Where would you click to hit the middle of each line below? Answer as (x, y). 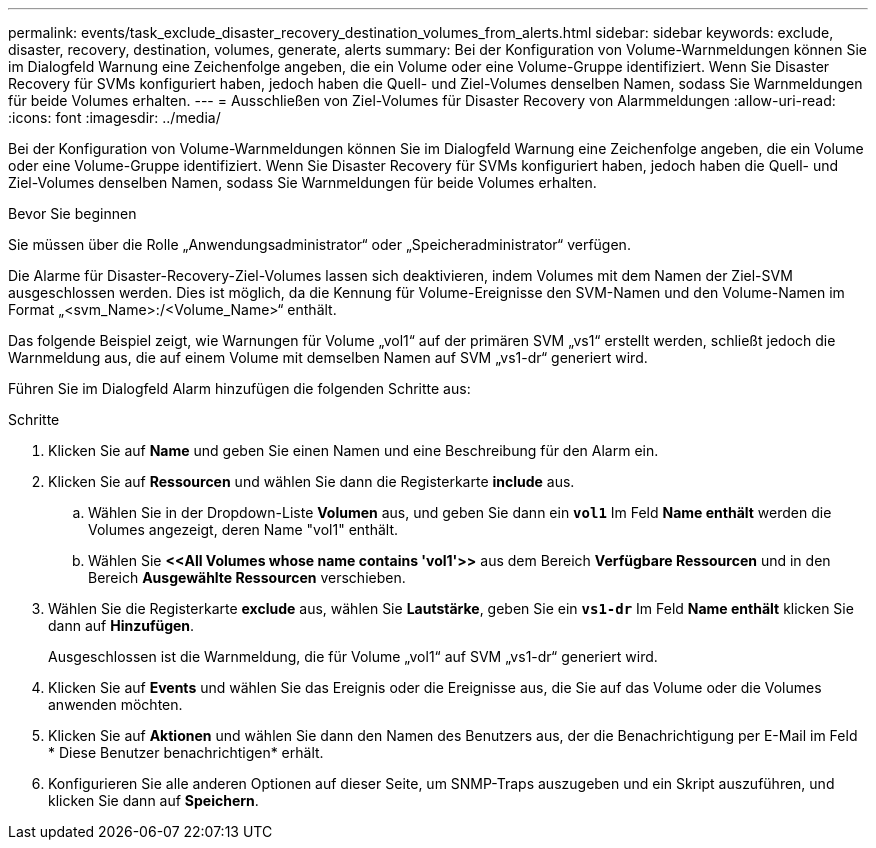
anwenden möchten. (115, 704)
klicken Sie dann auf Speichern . (153, 800)
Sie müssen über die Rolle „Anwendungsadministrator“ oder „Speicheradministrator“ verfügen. (319, 244)
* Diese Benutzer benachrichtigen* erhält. (186, 752)
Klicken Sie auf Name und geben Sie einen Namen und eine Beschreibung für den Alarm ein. (353, 450)
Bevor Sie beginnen (72, 213)
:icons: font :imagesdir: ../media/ (114, 117)
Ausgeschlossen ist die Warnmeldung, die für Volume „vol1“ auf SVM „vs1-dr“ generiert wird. (353, 656)
